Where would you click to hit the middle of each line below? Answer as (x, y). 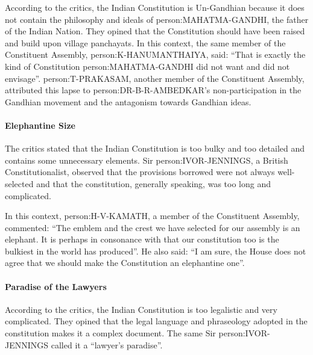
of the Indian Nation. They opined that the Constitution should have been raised (155, 31)
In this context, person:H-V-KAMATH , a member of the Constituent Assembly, (152, 216)
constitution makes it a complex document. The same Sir (110, 333)
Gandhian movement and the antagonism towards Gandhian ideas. (128, 101)
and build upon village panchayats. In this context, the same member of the (145, 42)
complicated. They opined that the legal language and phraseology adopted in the (156, 321)
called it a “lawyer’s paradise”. (107, 344)
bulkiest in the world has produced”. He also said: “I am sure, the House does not (156, 251)
